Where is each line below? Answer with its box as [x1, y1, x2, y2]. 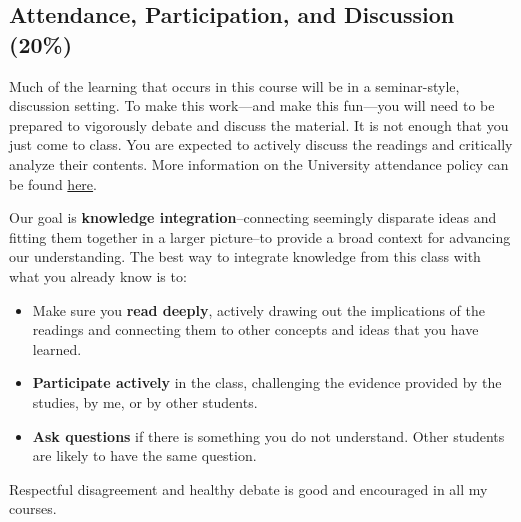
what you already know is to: [9, 265, 187, 286]
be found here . [9, 173, 97, 194]
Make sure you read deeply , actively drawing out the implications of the [32, 299, 486, 320]
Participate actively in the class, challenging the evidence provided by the [32, 372, 502, 393]
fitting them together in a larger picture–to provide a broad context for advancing [9, 226, 511, 247]
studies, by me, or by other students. [32, 391, 258, 412]
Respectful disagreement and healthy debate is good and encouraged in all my [9, 478, 488, 499]
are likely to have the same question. [32, 445, 257, 466]
